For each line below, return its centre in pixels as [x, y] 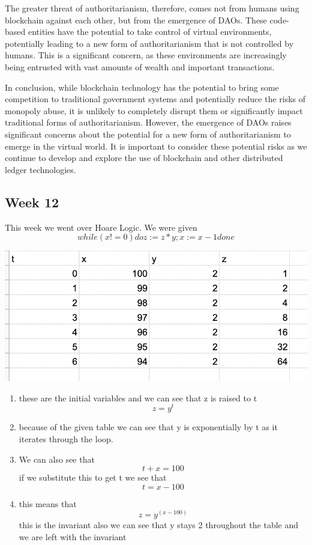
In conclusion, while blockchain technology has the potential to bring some [142, 87]
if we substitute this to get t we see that [93, 477]
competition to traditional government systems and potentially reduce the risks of [155, 99]
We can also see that [57, 459]
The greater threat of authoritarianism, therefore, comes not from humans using [152, 8]
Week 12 [32, 202]
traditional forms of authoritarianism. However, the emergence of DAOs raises [148, 122]
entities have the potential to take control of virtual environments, [150, 32]
